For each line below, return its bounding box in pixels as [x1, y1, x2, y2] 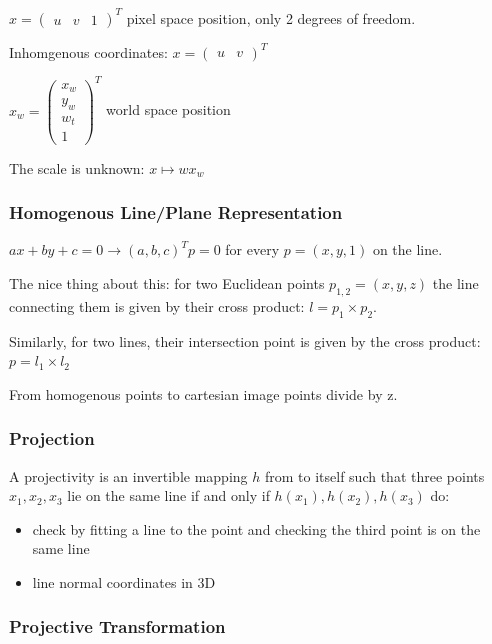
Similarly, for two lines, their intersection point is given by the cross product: [9, 330, 481, 351]
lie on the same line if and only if [67, 485, 270, 506]
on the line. [372, 239, 443, 260]
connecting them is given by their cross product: [9, 295, 305, 316]
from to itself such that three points [264, 465, 485, 486]
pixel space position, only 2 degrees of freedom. [126, 7, 416, 28]
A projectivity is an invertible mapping [9, 465, 248, 486]
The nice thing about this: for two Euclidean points [9, 272, 325, 293]
